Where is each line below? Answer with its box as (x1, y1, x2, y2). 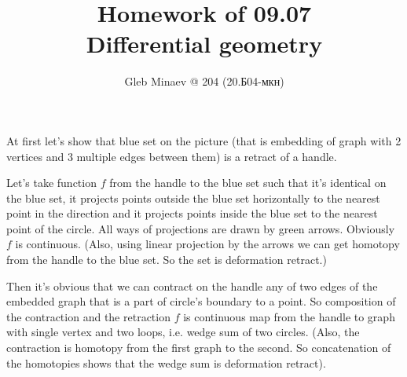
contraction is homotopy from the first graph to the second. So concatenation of (6, 339, 391, 356)
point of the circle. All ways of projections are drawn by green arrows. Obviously (6, 220, 395, 236)
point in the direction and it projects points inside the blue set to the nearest (6, 205, 378, 221)
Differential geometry (86, 27, 323, 60)
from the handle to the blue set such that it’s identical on (109, 174, 387, 191)
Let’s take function (6, 174, 97, 191)
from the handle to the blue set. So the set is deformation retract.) (6, 251, 327, 268)
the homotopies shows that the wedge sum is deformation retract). (6, 354, 326, 371)
